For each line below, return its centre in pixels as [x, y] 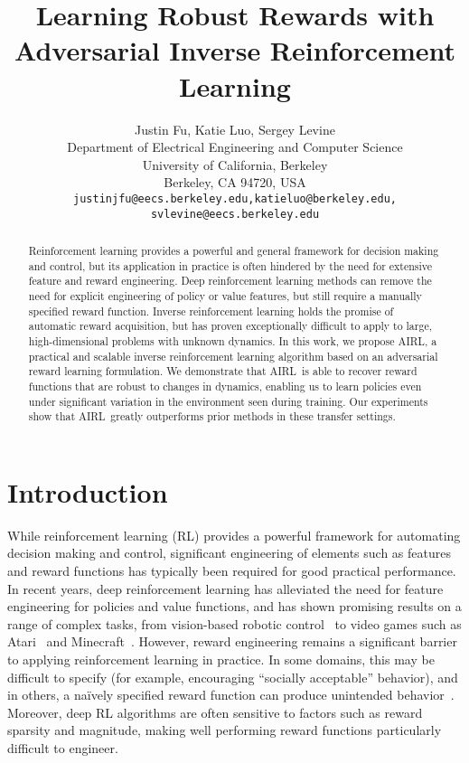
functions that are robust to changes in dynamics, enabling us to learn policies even [225, 386]
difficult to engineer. [63, 747]
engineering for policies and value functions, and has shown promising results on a [234, 606]
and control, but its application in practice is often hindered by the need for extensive [230, 265]
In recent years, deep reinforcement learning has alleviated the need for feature [225, 588]
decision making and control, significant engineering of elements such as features [229, 553]
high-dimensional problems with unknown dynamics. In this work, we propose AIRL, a [233, 340]
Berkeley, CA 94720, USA [235, 182]
